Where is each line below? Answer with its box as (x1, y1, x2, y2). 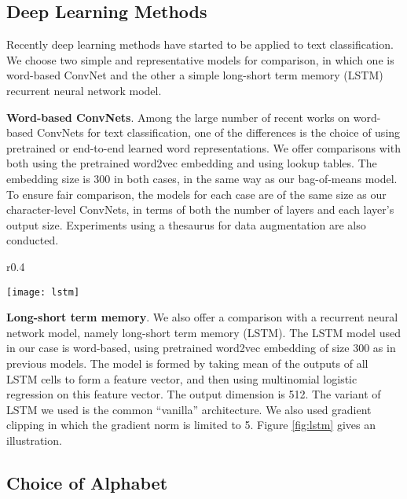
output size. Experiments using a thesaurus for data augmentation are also (6, 216, 366, 233)
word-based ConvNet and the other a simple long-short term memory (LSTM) (6, 67, 383, 83)
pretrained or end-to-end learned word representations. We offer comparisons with (6, 139, 401, 156)
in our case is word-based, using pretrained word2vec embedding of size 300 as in (6, 339, 396, 356)
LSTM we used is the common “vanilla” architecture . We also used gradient (6, 401, 372, 417)
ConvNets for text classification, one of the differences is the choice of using (36, 124, 401, 141)
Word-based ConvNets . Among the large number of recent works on (6, 108, 350, 125)
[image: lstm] (6, 286, 80, 298)
